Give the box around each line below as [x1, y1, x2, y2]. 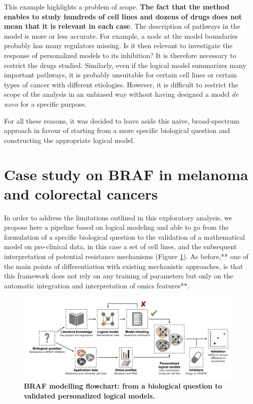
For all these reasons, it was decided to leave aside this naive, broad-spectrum [4, 115, 240, 126]
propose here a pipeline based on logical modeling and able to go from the [4, 222, 229, 232]
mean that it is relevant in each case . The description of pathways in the [4, 21, 241, 31]
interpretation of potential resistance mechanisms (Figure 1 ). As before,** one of [4, 251, 249, 261]
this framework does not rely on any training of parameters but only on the [4, 270, 233, 281]
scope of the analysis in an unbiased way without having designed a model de [4, 89, 239, 99]
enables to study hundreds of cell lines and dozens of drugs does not [4, 11, 242, 21]
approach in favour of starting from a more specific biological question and [4, 125, 230, 135]
